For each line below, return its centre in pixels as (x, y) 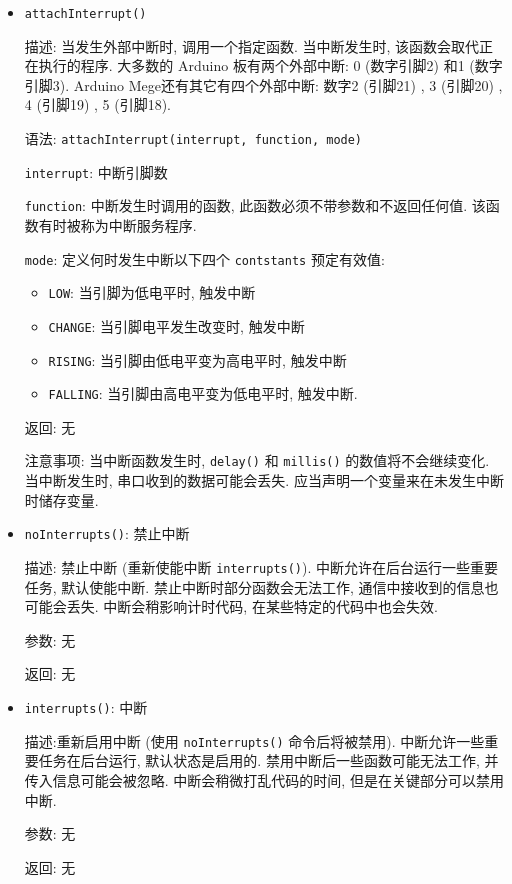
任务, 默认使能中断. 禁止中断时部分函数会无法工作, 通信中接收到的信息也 (261, 586)
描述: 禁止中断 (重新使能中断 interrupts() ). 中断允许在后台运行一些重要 (261, 566)
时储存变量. (61, 499)
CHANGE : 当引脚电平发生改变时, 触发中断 (176, 325)
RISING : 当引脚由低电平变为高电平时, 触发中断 (197, 359)
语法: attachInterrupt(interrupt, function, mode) (193, 138)
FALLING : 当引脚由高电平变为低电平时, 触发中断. (203, 393)
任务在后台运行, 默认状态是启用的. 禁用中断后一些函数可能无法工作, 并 (268, 760)
